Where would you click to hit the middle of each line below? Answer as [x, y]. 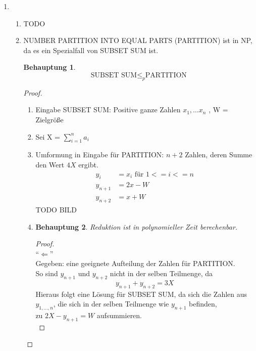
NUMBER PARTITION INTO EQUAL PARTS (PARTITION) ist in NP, [138, 40]
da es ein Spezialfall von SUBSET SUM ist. [91, 50]
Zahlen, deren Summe [219, 155]
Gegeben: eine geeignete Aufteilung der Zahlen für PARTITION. [135, 263]
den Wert [50, 164]
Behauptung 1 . [49, 67]
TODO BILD [56, 210]
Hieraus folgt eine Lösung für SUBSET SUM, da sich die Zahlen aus [141, 294]
